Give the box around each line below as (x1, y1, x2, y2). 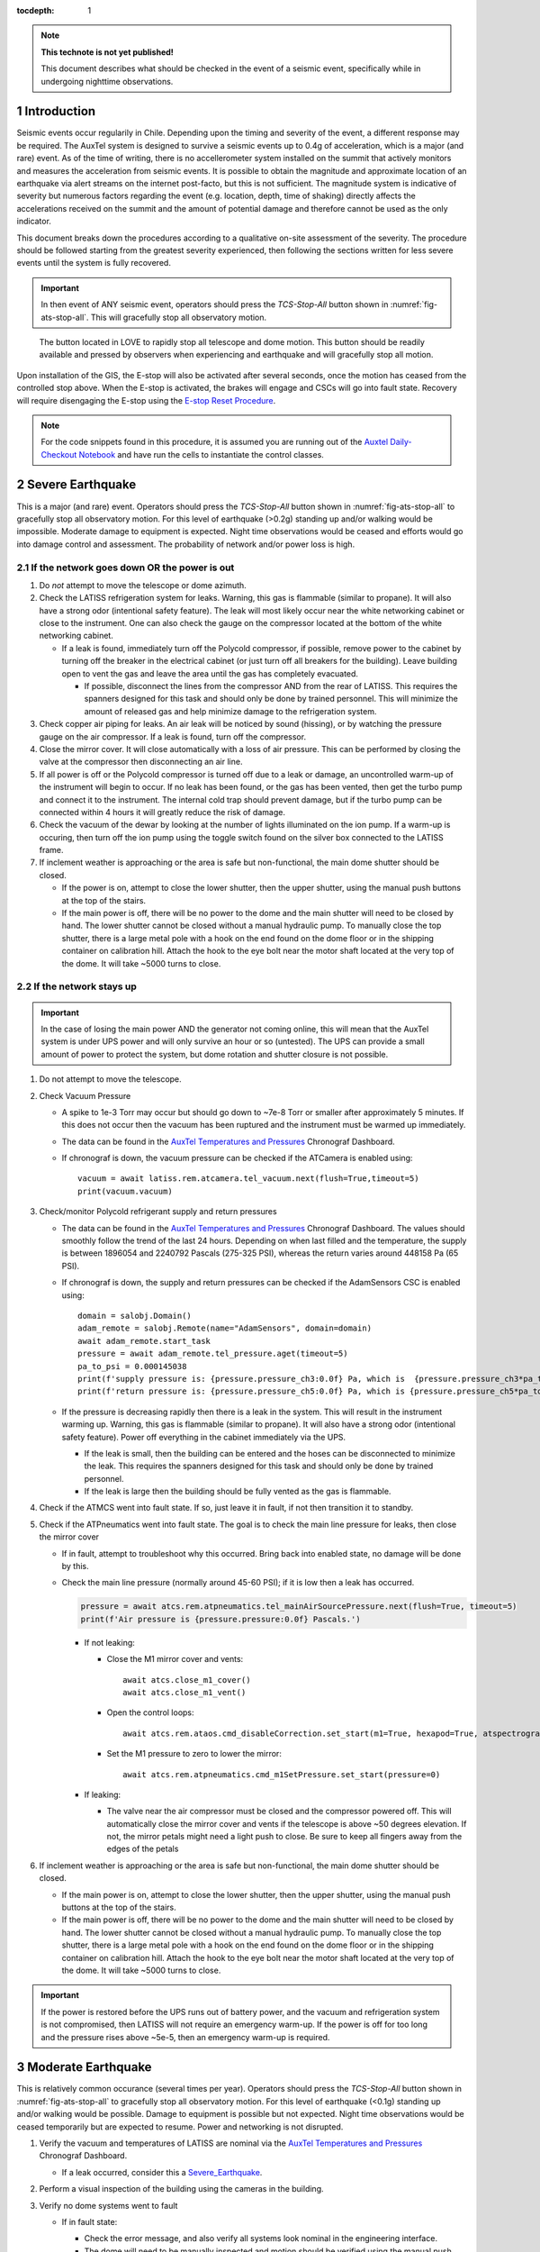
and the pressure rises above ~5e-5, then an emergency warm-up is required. (40, 2031, 330, 2042)
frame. (39, 845, 64, 856)
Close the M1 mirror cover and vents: (106, 1654, 244, 1665)
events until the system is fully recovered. (16, 258, 171, 268)
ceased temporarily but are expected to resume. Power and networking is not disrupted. (16, 2121, 344, 2132)
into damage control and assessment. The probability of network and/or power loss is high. (16, 539, 355, 549)
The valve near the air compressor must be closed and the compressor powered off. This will (106, 1806, 452, 1817)
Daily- (390, 437, 413, 448)
